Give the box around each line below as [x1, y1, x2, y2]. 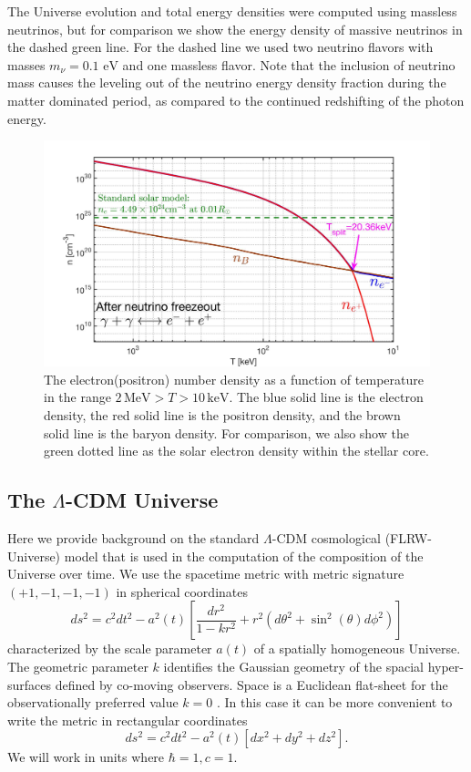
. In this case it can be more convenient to [216, 693, 453, 712]
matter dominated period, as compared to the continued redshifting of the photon [7, 90, 465, 109]
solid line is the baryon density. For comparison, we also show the [44, 423, 409, 442]
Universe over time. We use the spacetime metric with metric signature [7, 564, 404, 583]
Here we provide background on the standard [7, 528, 260, 547]
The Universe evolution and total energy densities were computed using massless [7, 2, 457, 20]
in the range [44, 387, 111, 407]
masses [7, 55, 46, 74]
